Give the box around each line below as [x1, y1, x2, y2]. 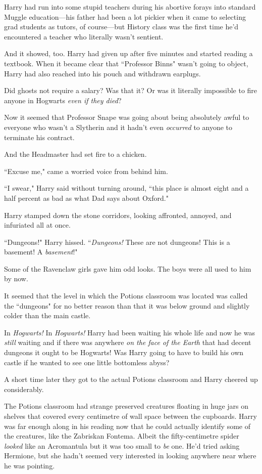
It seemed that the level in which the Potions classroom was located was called [4, 290, 248, 301]
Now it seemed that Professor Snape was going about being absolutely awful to [4, 112, 249, 122]
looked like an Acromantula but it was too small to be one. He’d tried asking [4, 440, 240, 451]
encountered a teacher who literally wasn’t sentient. [4, 31, 164, 41]
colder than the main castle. [4, 310, 91, 321]
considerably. [4, 383, 44, 394]
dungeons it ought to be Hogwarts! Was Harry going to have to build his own [4, 347, 244, 358]
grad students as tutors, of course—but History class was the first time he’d [4, 21, 239, 32]
